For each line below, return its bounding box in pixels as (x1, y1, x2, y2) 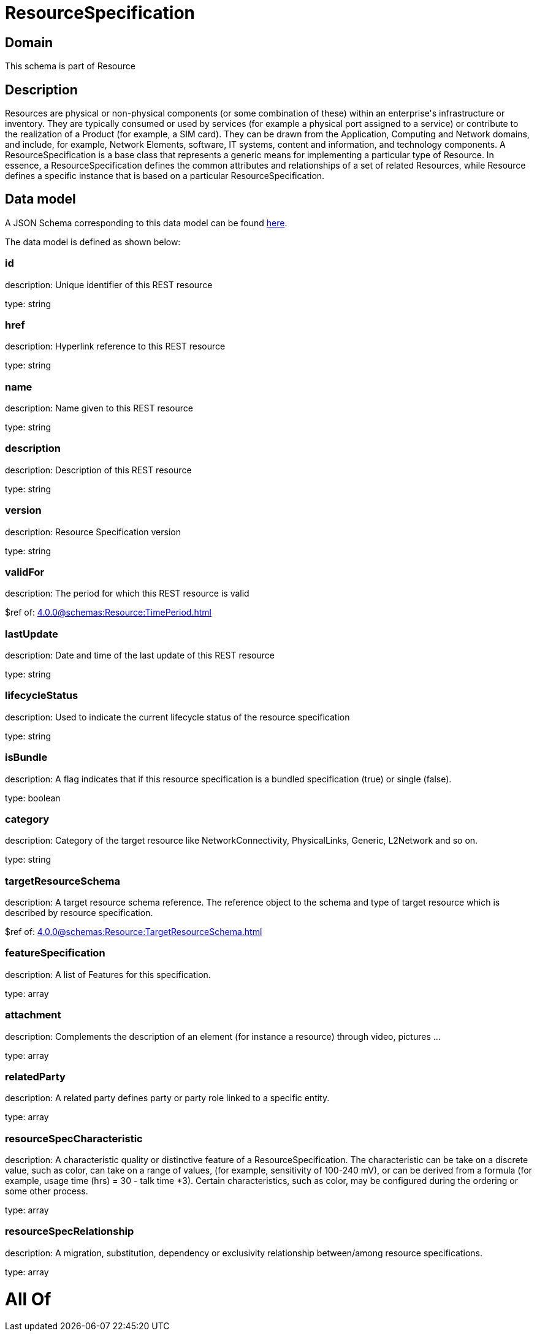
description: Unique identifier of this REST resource (5, 279, 213, 290)
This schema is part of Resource (5, 61, 135, 72)
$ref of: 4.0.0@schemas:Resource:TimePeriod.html (5, 607, 211, 618)
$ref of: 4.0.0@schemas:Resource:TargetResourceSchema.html (5, 926, 262, 937)
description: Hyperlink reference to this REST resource (5, 341, 226, 352)
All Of (5, 1288, 51, 1310)
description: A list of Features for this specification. (5, 969, 211, 980)
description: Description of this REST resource (5, 464, 192, 475)
